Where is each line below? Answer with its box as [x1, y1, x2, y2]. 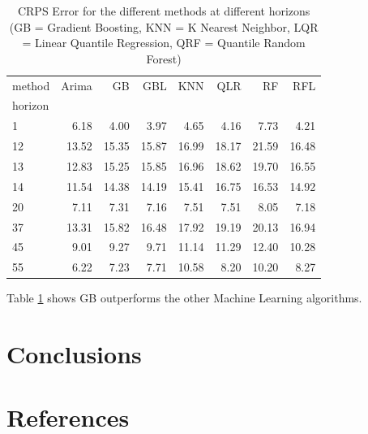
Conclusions [6, 337, 142, 371]
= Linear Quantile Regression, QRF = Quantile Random [22, 34, 306, 51]
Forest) [146, 50, 182, 67]
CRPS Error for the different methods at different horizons [17, 2, 310, 19]
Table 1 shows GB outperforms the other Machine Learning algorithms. [6, 289, 362, 306]
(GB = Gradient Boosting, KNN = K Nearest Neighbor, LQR [9, 18, 319, 35]
